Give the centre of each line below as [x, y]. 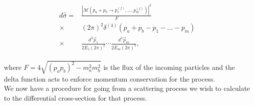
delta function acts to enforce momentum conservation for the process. [110, 78]
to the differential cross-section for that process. [76, 97]
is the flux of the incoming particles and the [169, 67]
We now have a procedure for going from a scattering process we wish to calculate [127, 88]
